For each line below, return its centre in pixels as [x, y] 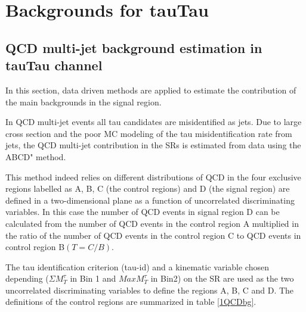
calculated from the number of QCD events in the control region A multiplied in [152, 223]
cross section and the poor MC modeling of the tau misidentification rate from [149, 133]
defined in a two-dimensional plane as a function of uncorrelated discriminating [150, 200]
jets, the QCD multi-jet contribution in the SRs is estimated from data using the [153, 145]
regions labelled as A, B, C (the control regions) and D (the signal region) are [148, 188]
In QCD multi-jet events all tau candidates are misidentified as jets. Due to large [154, 122]
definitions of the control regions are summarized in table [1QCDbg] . [131, 302]
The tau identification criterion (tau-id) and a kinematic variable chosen [137, 266]
